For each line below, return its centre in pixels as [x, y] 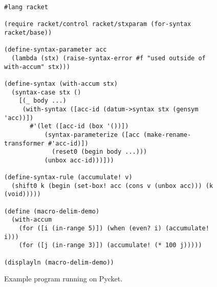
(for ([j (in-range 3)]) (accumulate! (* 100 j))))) [110, 245]
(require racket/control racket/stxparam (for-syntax [98, 24]
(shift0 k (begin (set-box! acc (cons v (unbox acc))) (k [112, 186]
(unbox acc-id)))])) [79, 160]
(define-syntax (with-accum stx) [61, 83]
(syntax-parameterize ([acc [92, 135]
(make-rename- [167, 135]
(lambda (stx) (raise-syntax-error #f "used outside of [108, 58]
